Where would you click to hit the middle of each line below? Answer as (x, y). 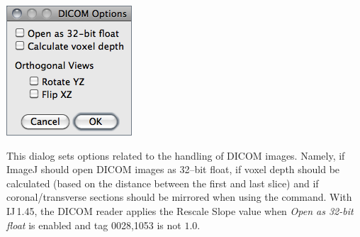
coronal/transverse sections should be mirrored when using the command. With (179, 197)
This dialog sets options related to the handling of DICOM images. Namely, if (176, 155)
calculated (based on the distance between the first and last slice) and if (163, 183)
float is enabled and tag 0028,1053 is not (94, 225)
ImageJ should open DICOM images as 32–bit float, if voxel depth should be (173, 169)
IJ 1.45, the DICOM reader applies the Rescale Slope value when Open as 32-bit (180, 210)
